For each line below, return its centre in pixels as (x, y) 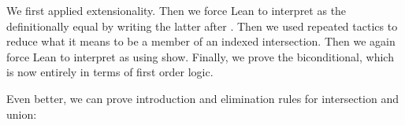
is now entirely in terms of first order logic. (110, 72)
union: (22, 114)
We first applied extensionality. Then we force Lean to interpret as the (176, 10)
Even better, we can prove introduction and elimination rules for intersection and (203, 98)
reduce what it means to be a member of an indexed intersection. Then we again (201, 41)
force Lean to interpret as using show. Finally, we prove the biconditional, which (200, 56)
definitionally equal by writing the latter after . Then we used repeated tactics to (202, 26)
